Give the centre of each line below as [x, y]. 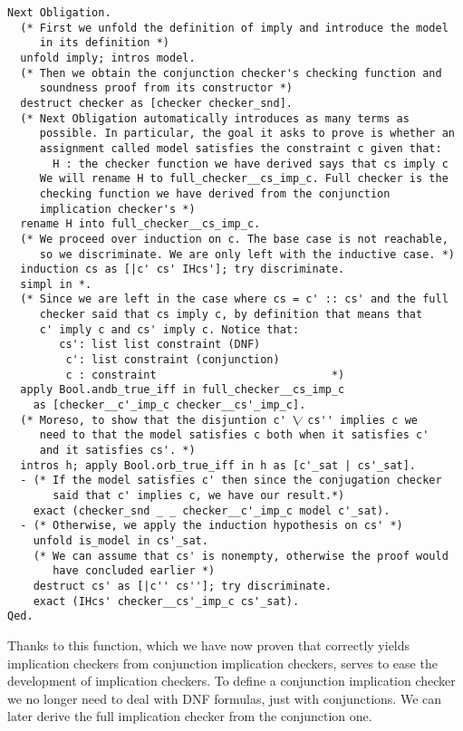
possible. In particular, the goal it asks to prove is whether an [247, 134]
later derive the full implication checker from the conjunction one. [190, 716]
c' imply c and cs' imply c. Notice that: [169, 329]
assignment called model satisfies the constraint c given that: [241, 148]
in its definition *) [104, 43]
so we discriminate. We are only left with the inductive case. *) [247, 254]
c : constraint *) [205, 375]
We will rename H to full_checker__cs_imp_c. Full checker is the [244, 179]
